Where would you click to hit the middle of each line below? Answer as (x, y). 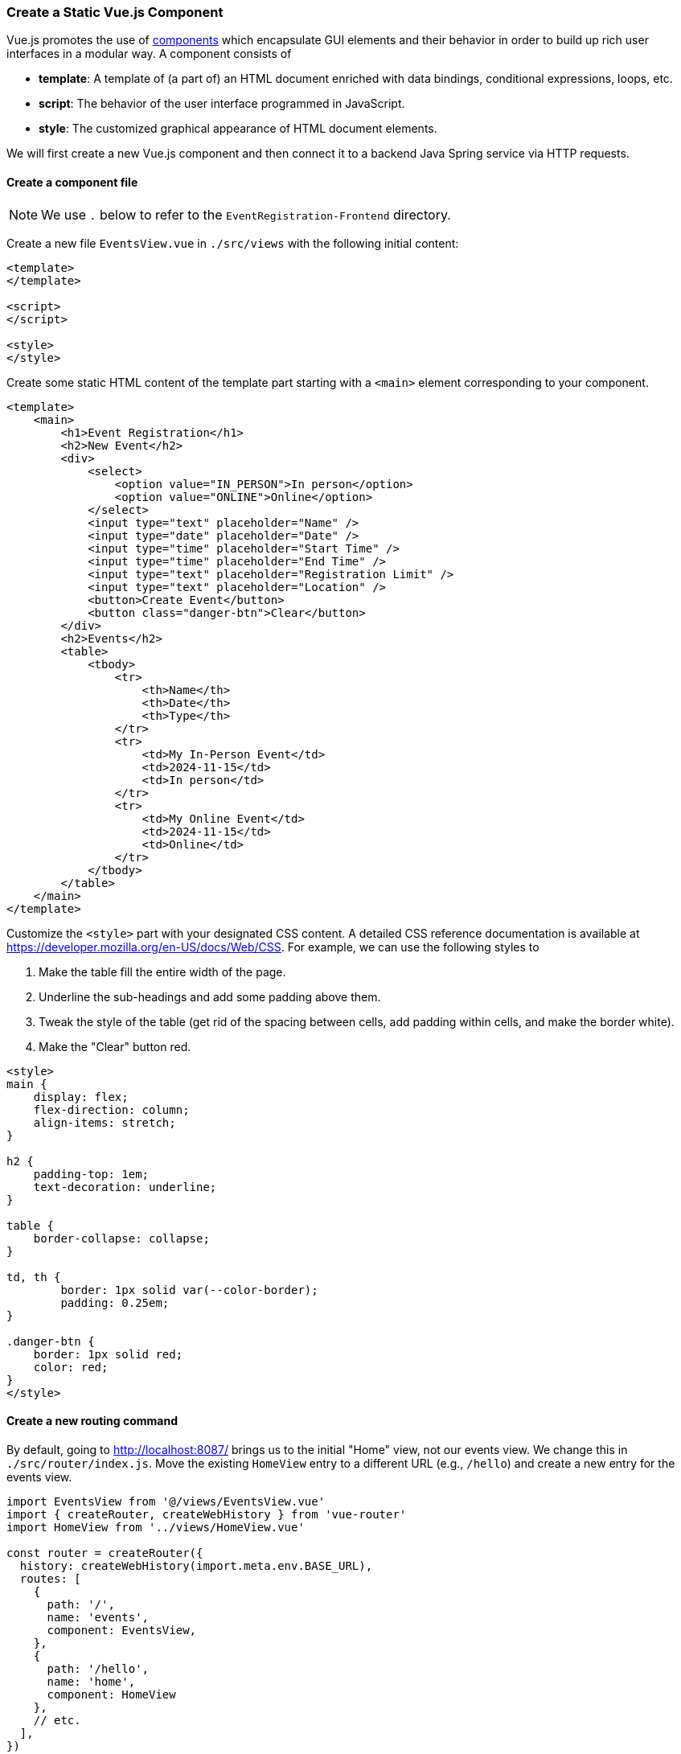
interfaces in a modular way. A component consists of (149, 54)
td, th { (34, 1277)
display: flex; (81, 1097)
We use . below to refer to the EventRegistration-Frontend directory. (246, 214)
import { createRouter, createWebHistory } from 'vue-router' (207, 1514)
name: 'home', (91, 1681)
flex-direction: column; (111, 1109)
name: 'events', (98, 1617)
